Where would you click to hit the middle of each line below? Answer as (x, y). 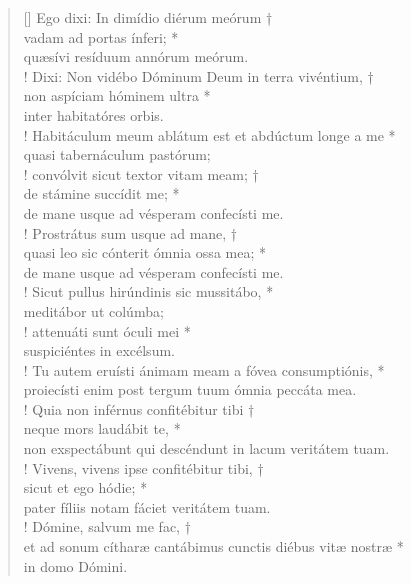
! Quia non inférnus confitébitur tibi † (139, 408)
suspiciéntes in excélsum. (99, 350)
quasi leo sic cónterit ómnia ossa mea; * (144, 252)
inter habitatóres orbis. (93, 114)
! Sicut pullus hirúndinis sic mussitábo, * (148, 291)
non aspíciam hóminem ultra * (117, 95)
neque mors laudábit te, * (102, 428)
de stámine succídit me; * (101, 193)
